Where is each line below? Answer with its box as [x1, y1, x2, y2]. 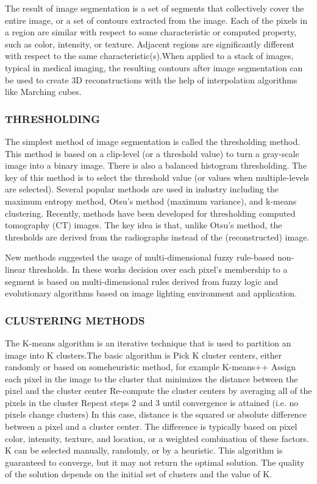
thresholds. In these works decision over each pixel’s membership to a [28, 262, 288, 275]
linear [5, 262, 26, 275]
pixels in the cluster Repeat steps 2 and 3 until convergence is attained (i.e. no [5, 396, 299, 409]
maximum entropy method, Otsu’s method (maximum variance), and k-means [5, 194, 297, 207]
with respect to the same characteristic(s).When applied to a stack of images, [5, 49, 294, 62]
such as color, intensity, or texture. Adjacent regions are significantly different [5, 37, 295, 50]
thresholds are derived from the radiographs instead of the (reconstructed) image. [5, 230, 310, 243]
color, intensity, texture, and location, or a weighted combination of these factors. [5, 432, 309, 444]
